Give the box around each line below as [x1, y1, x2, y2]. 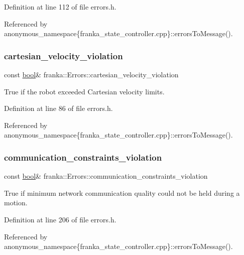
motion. [4, 197, 28, 208]
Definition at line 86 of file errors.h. [4, 103, 113, 113]
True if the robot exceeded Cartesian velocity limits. [4, 86, 165, 96]
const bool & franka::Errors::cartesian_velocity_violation [4, 69, 179, 79]
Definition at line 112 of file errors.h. [4, 2, 116, 12]
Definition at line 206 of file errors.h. [4, 214, 116, 224]
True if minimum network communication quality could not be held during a [4, 187, 240, 198]
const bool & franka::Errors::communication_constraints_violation [4, 171, 208, 181]
